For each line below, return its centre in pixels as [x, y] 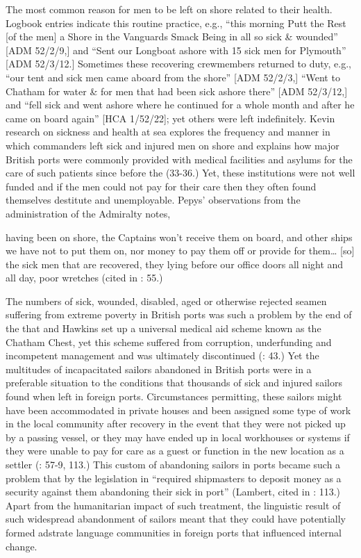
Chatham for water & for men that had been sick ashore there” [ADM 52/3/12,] [177, 91]
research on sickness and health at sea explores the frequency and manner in [168, 132]
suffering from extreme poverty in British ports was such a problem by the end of [179, 314]
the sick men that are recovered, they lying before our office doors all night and [175, 264]
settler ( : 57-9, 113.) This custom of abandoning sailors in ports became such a [173, 464]
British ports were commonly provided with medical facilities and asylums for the [179, 159]
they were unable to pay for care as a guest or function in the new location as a [175, 451]
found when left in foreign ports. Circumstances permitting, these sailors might [174, 396]
